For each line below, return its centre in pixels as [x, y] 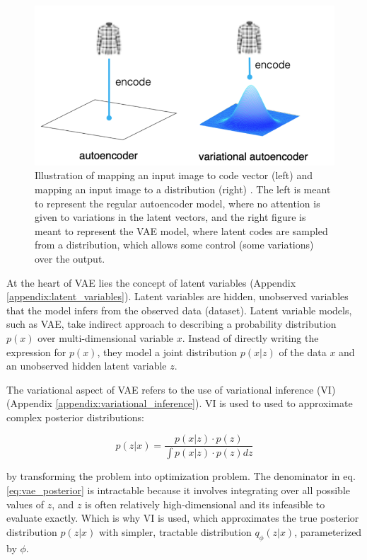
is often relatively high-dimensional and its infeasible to [205, 504]
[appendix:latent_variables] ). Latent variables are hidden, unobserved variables [177, 296]
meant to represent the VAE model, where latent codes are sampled [181, 230]
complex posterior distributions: [75, 417]
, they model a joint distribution [167, 352]
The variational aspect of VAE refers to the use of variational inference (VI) [171, 389]
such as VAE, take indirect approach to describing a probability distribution [171, 324]
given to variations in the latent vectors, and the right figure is [170, 217]
